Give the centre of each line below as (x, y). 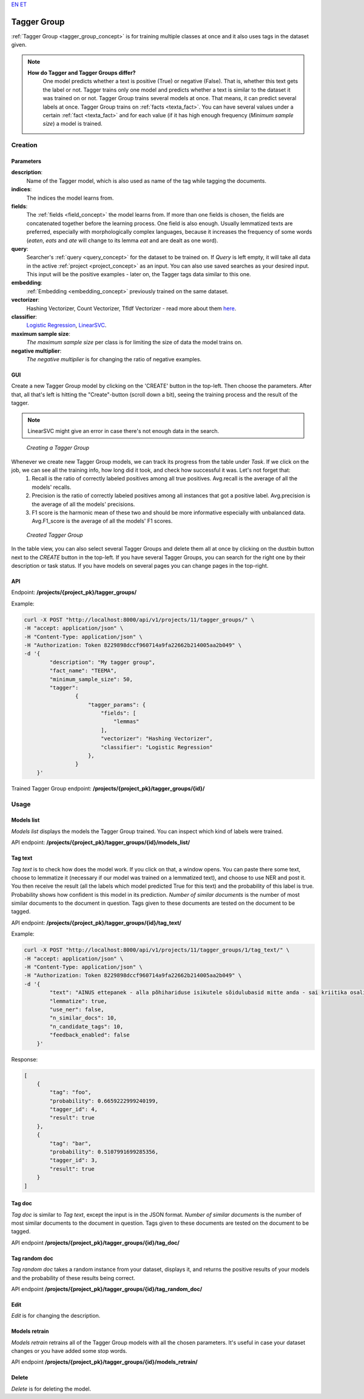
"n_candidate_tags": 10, (86, 1026)
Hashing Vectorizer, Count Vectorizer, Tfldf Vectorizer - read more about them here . (131, 308)
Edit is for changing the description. (56, 1316)
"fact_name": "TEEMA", (83, 671)
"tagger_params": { (117, 705)
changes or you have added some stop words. (69, 1351)
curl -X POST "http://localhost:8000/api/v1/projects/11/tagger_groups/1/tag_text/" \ (157, 950)
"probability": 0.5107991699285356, (104, 1152)
